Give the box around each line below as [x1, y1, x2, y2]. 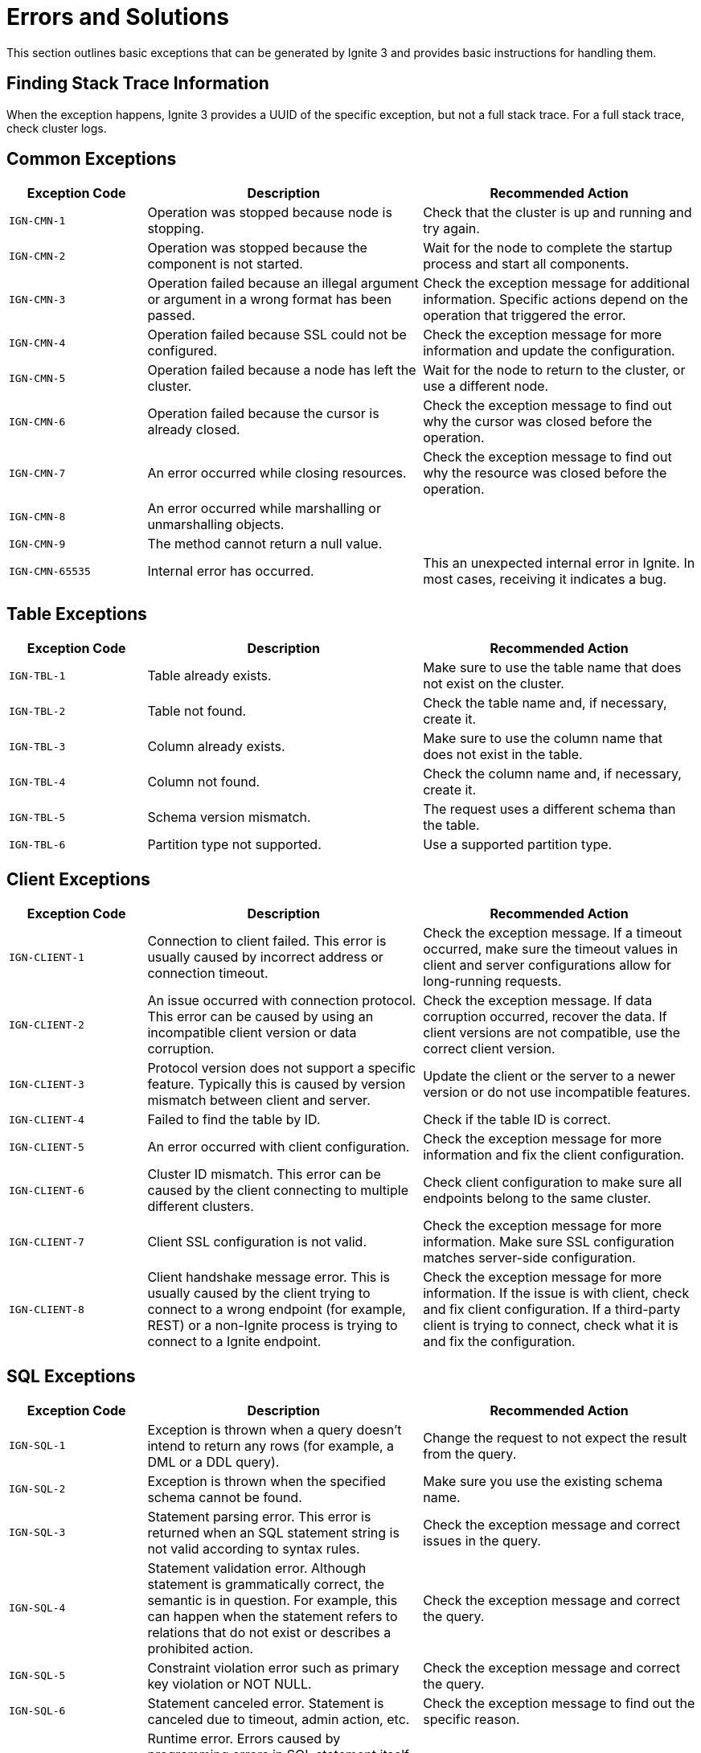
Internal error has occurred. [147, 563, 314, 580]
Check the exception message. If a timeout [423, 925, 683, 942]
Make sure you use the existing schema [423, 1472, 663, 1489]
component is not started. [147, 256, 303, 273]
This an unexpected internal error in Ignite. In [423, 555, 695, 572]
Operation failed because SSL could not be [147, 326, 407, 343]
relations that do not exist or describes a [147, 1624, 391, 1640]
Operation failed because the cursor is [147, 405, 379, 422]
